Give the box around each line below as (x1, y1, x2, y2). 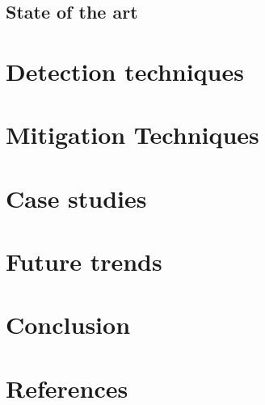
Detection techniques (6, 54, 244, 87)
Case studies (6, 181, 147, 214)
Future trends (6, 245, 162, 278)
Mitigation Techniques (6, 118, 259, 151)
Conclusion (6, 308, 131, 341)
